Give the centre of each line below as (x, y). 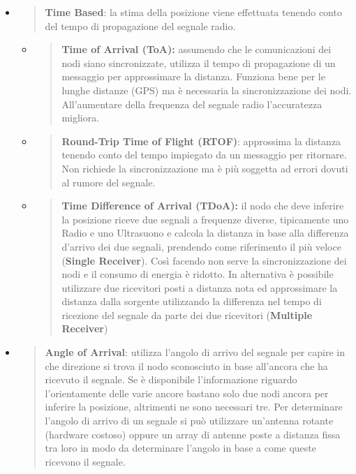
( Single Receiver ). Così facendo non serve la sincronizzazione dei (204, 260)
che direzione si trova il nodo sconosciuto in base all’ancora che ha (186, 365)
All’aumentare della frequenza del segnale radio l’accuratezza (192, 104)
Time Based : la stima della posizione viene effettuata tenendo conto (193, 12)
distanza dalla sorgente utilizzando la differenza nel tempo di (192, 301)
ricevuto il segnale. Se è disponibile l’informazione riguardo (171, 379)
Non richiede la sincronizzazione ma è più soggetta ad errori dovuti (205, 168)
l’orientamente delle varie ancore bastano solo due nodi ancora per (187, 393)
